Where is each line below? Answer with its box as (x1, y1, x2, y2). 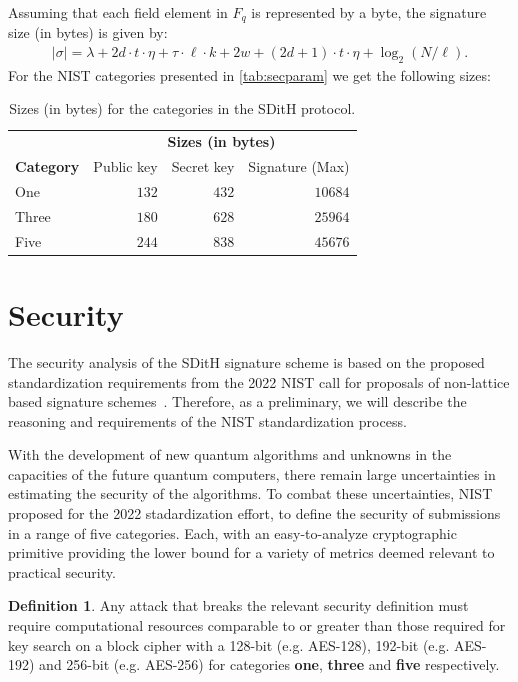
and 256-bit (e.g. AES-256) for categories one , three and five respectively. (39, 654, 500, 675)
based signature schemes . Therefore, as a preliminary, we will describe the (8, 391, 467, 412)
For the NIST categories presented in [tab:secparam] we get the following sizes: (8, 64, 491, 85)
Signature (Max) (248, 156, 350, 177)
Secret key (171, 156, 235, 177)
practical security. (8, 561, 116, 582)
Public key (93, 156, 158, 177)
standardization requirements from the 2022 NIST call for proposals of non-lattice (8, 371, 510, 392)
